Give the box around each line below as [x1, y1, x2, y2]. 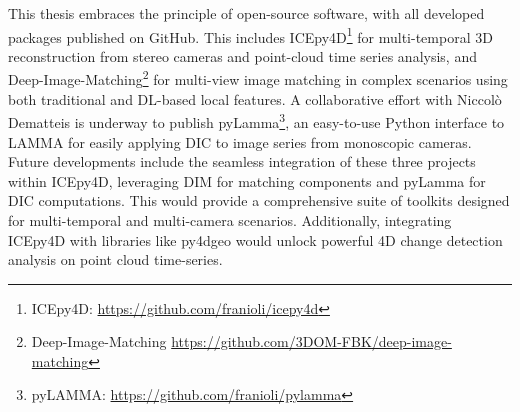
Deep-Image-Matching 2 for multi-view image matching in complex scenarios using [8, 66, 508, 90]
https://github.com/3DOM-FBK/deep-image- [171, 331, 452, 352]
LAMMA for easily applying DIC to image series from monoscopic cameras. [8, 131, 472, 152]
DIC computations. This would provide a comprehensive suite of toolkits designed [8, 190, 510, 211]
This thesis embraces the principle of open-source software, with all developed [8, 3, 485, 23]
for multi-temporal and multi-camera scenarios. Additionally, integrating [8, 209, 452, 230]
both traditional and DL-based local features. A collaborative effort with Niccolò [8, 88, 502, 109]
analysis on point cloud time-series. [8, 249, 223, 270]
